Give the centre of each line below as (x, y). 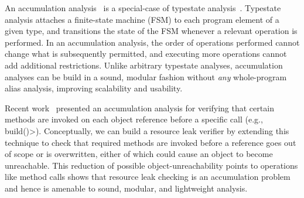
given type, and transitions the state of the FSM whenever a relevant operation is (151, 31)
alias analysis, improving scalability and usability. (94, 88)
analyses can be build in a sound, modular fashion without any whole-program (146, 76)
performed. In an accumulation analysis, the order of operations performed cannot (152, 42)
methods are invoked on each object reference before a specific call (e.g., (134, 119)
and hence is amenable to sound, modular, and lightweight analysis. (126, 188)
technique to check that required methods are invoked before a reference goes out (151, 142)
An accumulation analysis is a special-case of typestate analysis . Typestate (143, 8)
